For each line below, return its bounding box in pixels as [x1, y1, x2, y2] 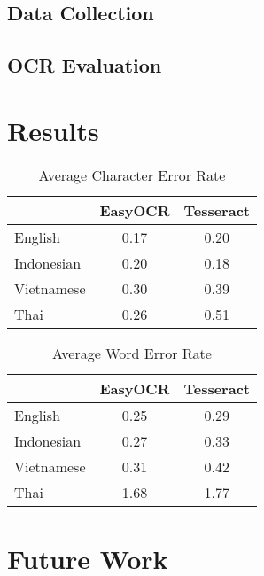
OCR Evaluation [7, 51, 162, 79]
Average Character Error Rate [38, 164, 226, 185]
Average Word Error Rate [52, 342, 212, 363]
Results [7, 112, 99, 148]
